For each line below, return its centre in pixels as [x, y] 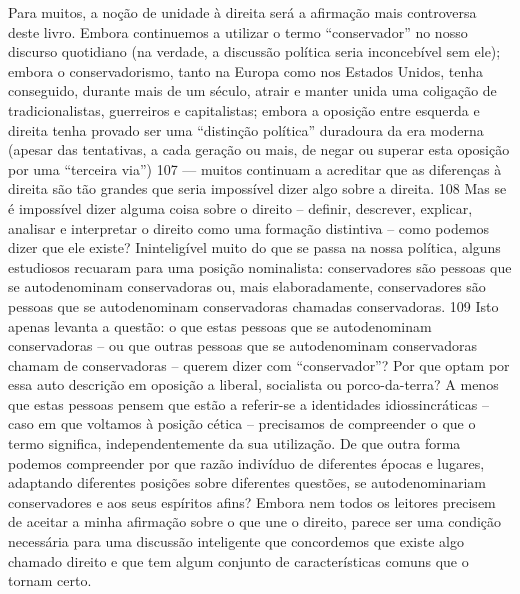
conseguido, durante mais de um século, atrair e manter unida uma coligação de [252, 90]
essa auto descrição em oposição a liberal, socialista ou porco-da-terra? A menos [253, 384]
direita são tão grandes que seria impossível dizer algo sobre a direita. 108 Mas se [257, 188]
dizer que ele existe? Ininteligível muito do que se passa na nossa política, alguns [254, 247]
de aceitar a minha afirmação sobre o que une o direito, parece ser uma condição [255, 521]
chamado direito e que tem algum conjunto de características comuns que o [238, 560]
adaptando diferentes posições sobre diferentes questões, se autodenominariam [247, 482]
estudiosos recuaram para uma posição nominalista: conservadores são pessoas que [260, 266]
